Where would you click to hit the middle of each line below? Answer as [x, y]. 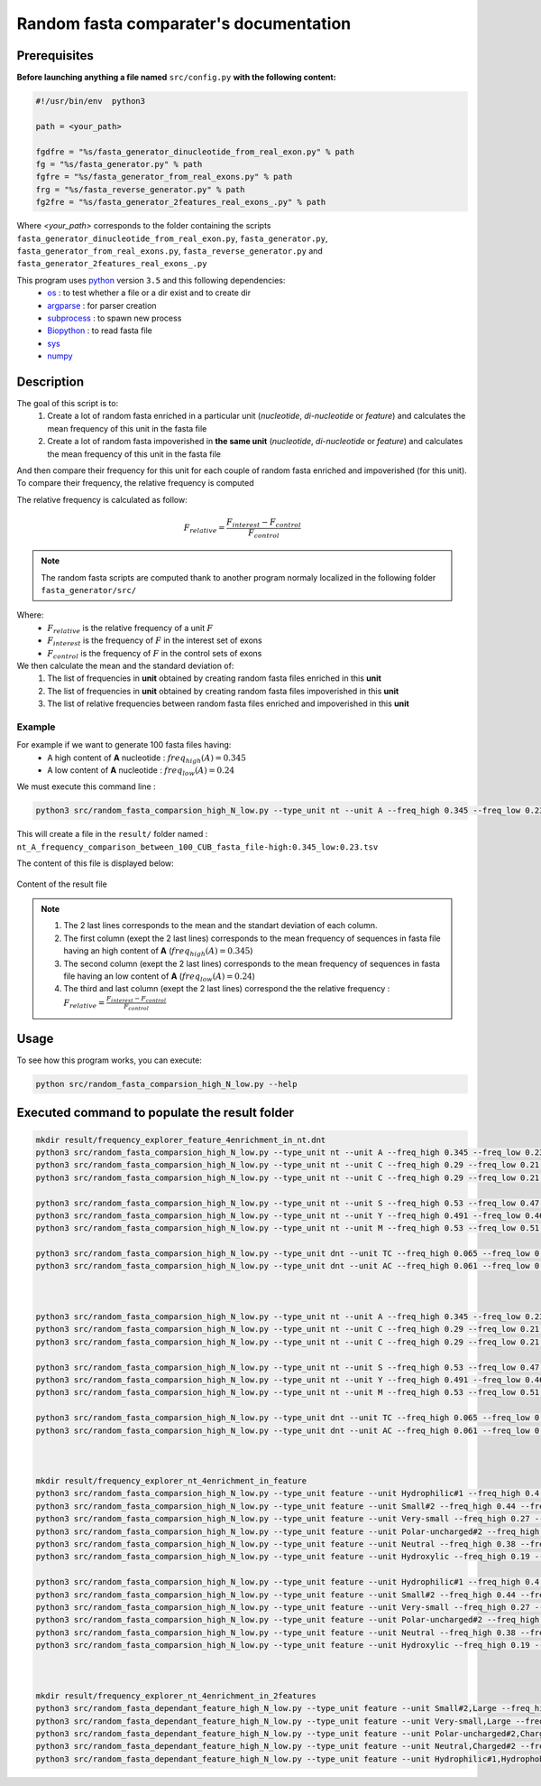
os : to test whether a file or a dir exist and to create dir [149, 293]
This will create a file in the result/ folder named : [112, 834]
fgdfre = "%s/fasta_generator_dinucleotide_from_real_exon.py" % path [195, 152]
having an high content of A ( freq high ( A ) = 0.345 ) [158, 952]
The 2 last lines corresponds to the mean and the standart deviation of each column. [220, 926]
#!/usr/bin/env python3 [91, 101]
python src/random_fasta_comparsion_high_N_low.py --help [166, 1084]
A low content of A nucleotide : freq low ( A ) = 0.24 [141, 771]
